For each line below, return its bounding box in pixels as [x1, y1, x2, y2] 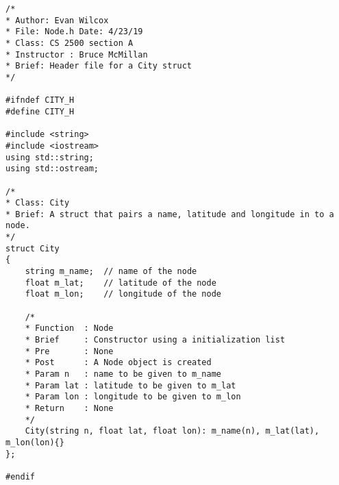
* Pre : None [25, 346, 114, 356]
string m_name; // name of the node [25, 266, 197, 277]
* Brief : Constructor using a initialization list [25, 335, 286, 345]
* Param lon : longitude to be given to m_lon [25, 392, 241, 402]
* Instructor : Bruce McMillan [5, 49, 148, 60]
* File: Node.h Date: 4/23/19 [5, 27, 143, 37]
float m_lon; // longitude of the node [25, 289, 221, 299]
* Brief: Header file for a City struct [5, 61, 192, 71]
